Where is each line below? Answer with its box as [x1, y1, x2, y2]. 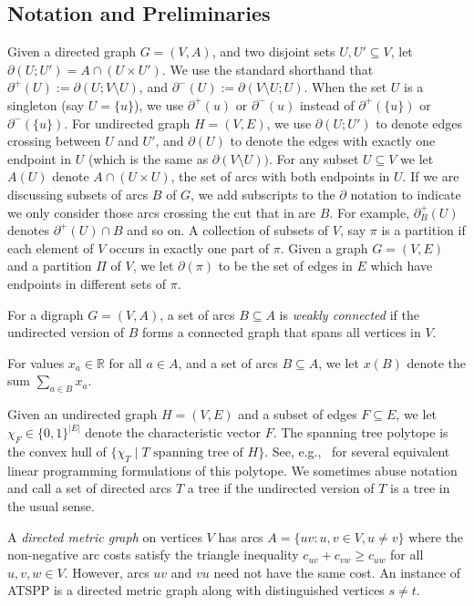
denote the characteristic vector [85, 423, 261, 442]
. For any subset [268, 149, 359, 168]
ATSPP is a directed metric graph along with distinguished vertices [7, 580, 385, 600]
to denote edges [376, 113, 463, 132]
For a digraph [7, 304, 84, 324]
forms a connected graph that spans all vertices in [142, 323, 421, 342]
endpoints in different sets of [7, 273, 167, 293]
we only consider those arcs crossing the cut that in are [7, 202, 316, 221]
